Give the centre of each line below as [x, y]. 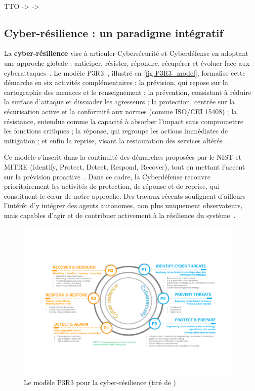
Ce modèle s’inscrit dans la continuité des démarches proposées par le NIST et [123, 157]
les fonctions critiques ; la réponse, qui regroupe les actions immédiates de [116, 131]
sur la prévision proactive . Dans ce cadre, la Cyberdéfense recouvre [107, 176]
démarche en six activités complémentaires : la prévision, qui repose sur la [116, 82]
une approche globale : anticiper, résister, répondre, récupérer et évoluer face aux [127, 63]
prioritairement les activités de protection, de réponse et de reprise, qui [112, 186]
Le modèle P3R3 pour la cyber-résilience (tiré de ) [100, 382]
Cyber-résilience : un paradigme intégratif [114, 32]
